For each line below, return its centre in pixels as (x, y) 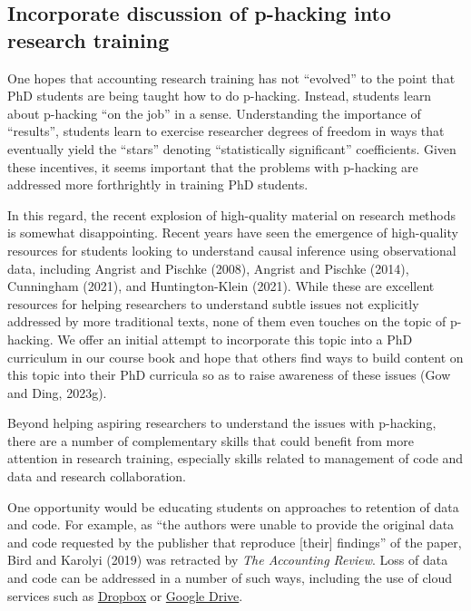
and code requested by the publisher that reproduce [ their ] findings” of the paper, (235, 542)
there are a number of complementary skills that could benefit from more (211, 440)
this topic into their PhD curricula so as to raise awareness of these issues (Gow (229, 375)
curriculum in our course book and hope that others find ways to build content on (235, 357)
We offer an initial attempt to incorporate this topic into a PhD (235, 339)
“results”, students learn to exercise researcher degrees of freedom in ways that (226, 131)
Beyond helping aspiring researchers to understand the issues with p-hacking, (222, 423)
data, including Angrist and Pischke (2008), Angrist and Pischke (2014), (208, 268)
